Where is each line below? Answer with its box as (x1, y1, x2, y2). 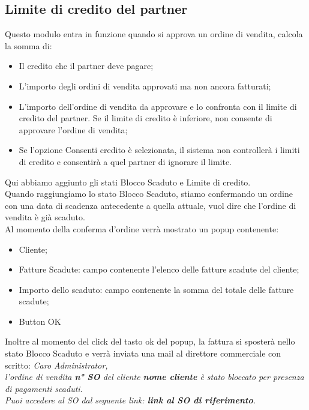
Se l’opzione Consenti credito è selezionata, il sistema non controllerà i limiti (19, 143, 300, 156)
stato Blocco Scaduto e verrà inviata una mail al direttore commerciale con (5, 347, 281, 360)
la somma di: (5, 39, 52, 52)
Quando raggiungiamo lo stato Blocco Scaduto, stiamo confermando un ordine (5, 187, 293, 200)
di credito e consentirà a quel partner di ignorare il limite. (19, 155, 232, 167)
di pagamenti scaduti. (5, 382, 83, 394)
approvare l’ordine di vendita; (19, 123, 128, 136)
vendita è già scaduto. (5, 211, 85, 223)
